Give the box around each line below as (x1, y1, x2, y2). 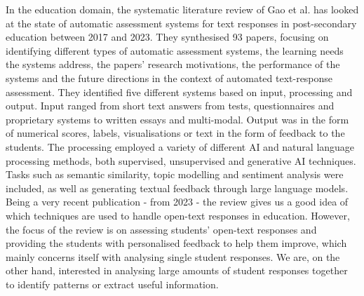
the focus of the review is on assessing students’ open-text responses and (6, 222, 317, 236)
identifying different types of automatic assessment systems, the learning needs (6, 43, 344, 58)
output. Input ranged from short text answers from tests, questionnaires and (6, 98, 335, 113)
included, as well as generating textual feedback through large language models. (6, 180, 349, 195)
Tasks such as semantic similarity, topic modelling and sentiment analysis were (6, 167, 344, 182)
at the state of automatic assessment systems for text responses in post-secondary (6, 15, 357, 30)
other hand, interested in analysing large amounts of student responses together (6, 263, 348, 278)
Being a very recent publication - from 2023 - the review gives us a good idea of (6, 194, 349, 209)
